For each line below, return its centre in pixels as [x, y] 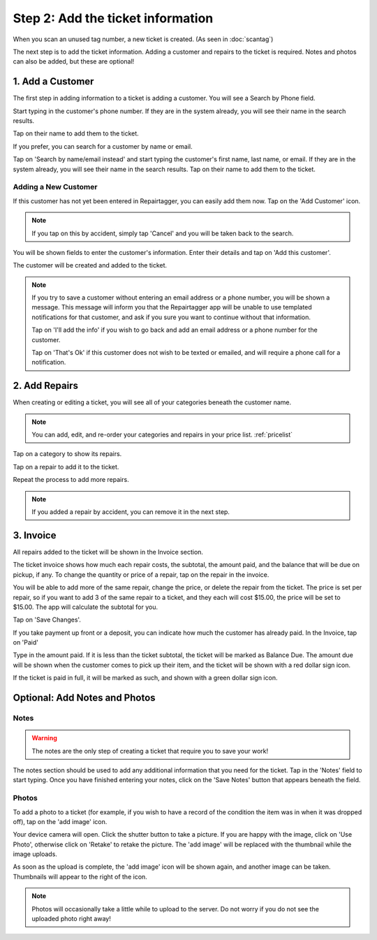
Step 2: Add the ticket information [113, 18]
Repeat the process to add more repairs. [71, 480]
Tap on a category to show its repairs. [67, 454]
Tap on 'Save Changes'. [47, 620]
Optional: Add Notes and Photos [84, 698]
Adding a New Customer [55, 187]
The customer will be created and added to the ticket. [90, 265]
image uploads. [35, 854]
